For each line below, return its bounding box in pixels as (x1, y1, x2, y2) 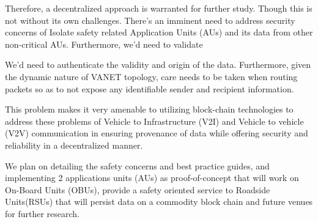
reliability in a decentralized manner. (5, 138, 143, 151)
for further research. (5, 207, 80, 220)
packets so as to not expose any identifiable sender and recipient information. (5, 82, 294, 95)
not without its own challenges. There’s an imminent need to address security (5, 13, 295, 26)
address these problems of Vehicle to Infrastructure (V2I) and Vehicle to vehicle (5, 114, 304, 127)
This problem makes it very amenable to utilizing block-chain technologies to (5, 103, 294, 116)
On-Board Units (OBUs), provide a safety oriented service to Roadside (5, 183, 270, 196)
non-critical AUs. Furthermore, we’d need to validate (5, 37, 203, 50)
